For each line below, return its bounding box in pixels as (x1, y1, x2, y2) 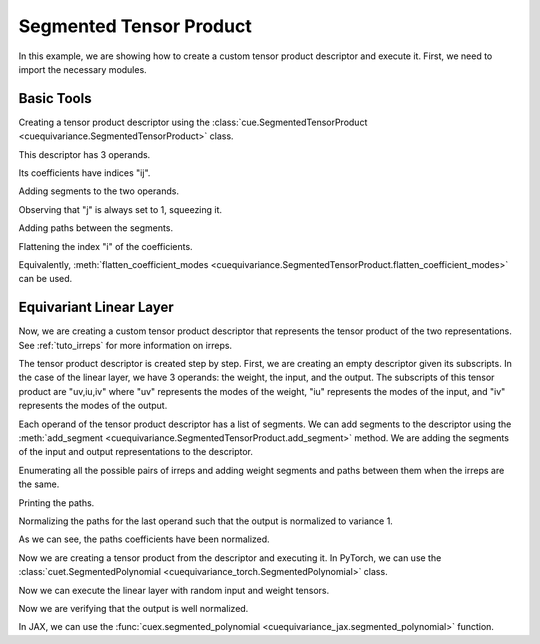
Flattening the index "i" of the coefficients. (18, 240, 194, 252)
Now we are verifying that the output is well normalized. (18, 602, 249, 614)
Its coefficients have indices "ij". (18, 167, 151, 179)
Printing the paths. (18, 496, 95, 509)
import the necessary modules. (18, 63, 147, 75)
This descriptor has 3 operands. (18, 148, 151, 160)
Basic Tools (18, 90, 92, 107)
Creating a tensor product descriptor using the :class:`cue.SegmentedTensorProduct (18, 116, 368, 128)
